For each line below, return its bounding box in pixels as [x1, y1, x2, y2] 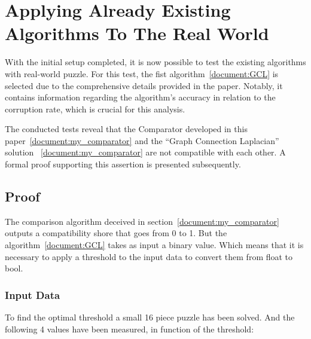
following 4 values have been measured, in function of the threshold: [5, 322, 254, 335]
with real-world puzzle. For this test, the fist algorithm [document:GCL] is [5, 67, 279, 80]
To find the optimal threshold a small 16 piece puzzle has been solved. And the [5, 311, 295, 323]
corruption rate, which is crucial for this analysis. [5, 102, 185, 115]
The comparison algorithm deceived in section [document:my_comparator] [5, 215, 279, 227]
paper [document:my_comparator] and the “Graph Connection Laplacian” [5, 134, 279, 146]
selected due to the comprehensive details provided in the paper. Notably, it [5, 79, 283, 91]
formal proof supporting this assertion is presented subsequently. [5, 158, 241, 170]
